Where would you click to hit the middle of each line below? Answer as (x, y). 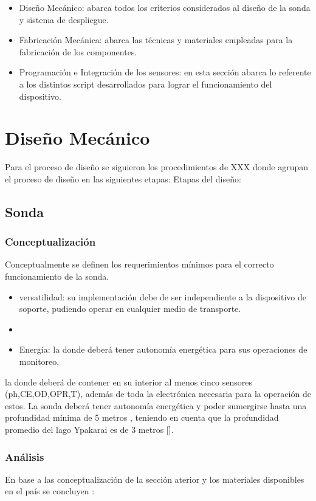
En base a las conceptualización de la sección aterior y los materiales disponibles (155, 479)
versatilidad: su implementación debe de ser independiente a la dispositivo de (163, 296)
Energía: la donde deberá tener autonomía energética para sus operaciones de (163, 349)
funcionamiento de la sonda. (57, 276)
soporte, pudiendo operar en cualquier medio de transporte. (130, 309)
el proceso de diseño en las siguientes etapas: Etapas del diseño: (123, 178)
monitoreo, (39, 361)
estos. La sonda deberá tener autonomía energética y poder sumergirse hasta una (156, 405)
